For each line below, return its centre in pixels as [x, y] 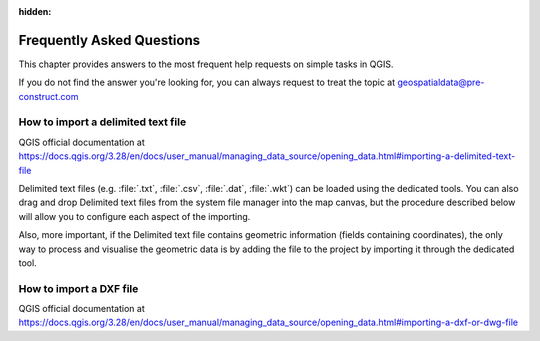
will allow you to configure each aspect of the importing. [134, 216]
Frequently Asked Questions [109, 40]
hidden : [35, 11]
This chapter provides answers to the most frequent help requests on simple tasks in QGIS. [206, 64]
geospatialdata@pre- [441, 82]
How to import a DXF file [78, 288]
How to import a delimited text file [102, 122]
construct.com [48, 96]
